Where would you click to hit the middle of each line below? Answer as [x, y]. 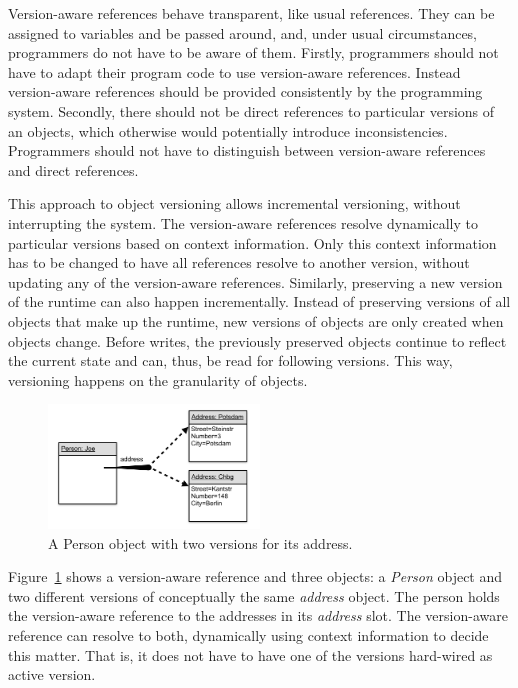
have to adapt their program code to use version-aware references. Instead [234, 71]
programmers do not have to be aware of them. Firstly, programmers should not [253, 52]
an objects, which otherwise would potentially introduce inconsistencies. [228, 130]
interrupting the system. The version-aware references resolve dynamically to [243, 222]
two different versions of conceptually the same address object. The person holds [254, 595]
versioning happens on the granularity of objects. [158, 379]
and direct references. [73, 169]
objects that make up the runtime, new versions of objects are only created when [256, 320]
